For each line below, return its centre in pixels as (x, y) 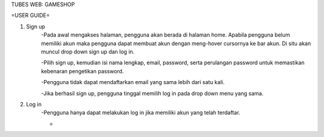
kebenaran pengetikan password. (82, 71)
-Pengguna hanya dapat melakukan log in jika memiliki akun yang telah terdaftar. (141, 113)
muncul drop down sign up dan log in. (88, 52)
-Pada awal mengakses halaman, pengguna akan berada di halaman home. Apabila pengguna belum (166, 35)
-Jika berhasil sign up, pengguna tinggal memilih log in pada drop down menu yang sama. (152, 93)
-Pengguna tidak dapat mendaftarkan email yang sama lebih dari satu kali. (133, 82)
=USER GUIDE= (31, 16)
